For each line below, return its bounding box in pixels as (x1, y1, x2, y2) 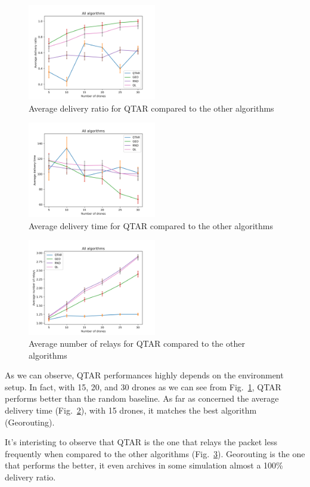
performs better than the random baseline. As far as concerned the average (5, 392, 279, 405)
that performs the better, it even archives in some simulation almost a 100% (5, 459, 283, 471)
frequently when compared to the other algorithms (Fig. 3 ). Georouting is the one (5, 447, 305, 460)
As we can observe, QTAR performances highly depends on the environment (5, 369, 284, 381)
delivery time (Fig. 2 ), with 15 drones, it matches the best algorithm (5, 403, 257, 416)
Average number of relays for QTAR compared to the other (29, 337, 245, 349)
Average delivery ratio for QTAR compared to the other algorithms (29, 101, 274, 114)
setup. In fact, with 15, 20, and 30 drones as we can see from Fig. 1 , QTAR (5, 380, 281, 393)
